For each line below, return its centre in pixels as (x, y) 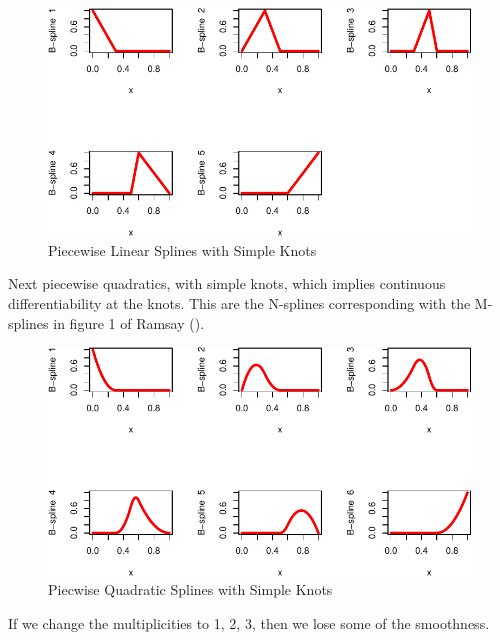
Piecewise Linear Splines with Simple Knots (182, 249)
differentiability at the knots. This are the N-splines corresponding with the (239, 303)
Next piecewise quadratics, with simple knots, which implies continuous (227, 283)
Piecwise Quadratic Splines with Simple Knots (190, 589)
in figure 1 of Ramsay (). (129, 322)
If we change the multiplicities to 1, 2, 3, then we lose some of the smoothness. (249, 622)
